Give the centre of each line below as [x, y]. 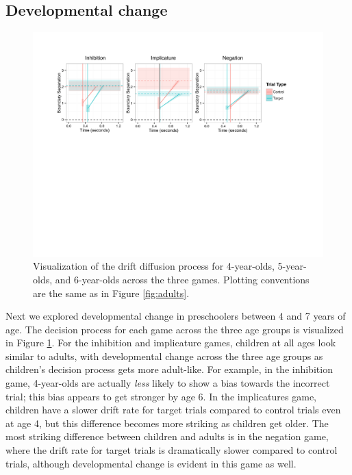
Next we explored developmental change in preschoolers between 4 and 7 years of [176, 316]
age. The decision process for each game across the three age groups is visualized [175, 329]
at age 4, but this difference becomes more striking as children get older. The [167, 423]
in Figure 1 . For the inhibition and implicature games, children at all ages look [171, 343]
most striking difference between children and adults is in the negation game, [167, 436]
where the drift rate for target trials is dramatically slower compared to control [172, 450]
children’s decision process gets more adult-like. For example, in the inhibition [169, 369]
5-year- [292, 266]
